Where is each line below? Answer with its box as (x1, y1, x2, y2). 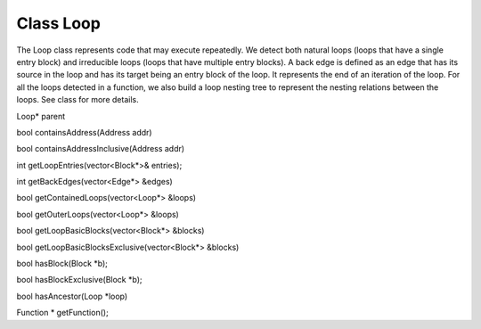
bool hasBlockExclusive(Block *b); (16, 275, 143, 285)
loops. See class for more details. (16, 95, 139, 105)
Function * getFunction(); (16, 308, 109, 318)
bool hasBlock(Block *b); (16, 259, 109, 269)
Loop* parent (16, 111, 66, 121)
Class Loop (16, 13, 102, 33)
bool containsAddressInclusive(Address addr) (16, 144, 185, 154)
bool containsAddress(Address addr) (16, 127, 152, 137)
